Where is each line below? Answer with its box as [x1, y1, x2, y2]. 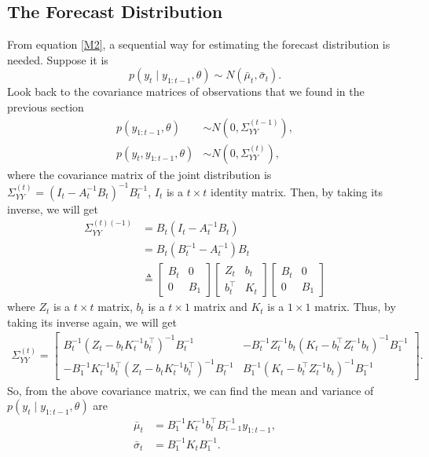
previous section [7, 98, 84, 115]
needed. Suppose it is [7, 51, 108, 68]
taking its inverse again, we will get [7, 313, 178, 330]
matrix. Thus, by [314, 298, 396, 315]
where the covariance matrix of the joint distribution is [7, 166, 272, 182]
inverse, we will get [7, 200, 98, 217]
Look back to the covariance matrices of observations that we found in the [7, 83, 365, 100]
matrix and [193, 298, 247, 315]
